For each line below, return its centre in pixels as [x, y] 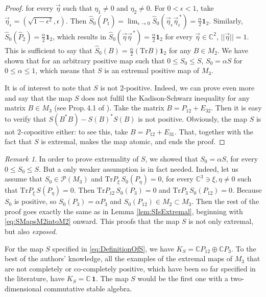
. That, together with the [214, 131]
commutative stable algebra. [88, 288]
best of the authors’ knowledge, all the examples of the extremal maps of [119, 258]
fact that [18, 141]
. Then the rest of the [225, 201]
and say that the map [39, 97]
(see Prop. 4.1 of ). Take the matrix [109, 108]
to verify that [26, 118]
